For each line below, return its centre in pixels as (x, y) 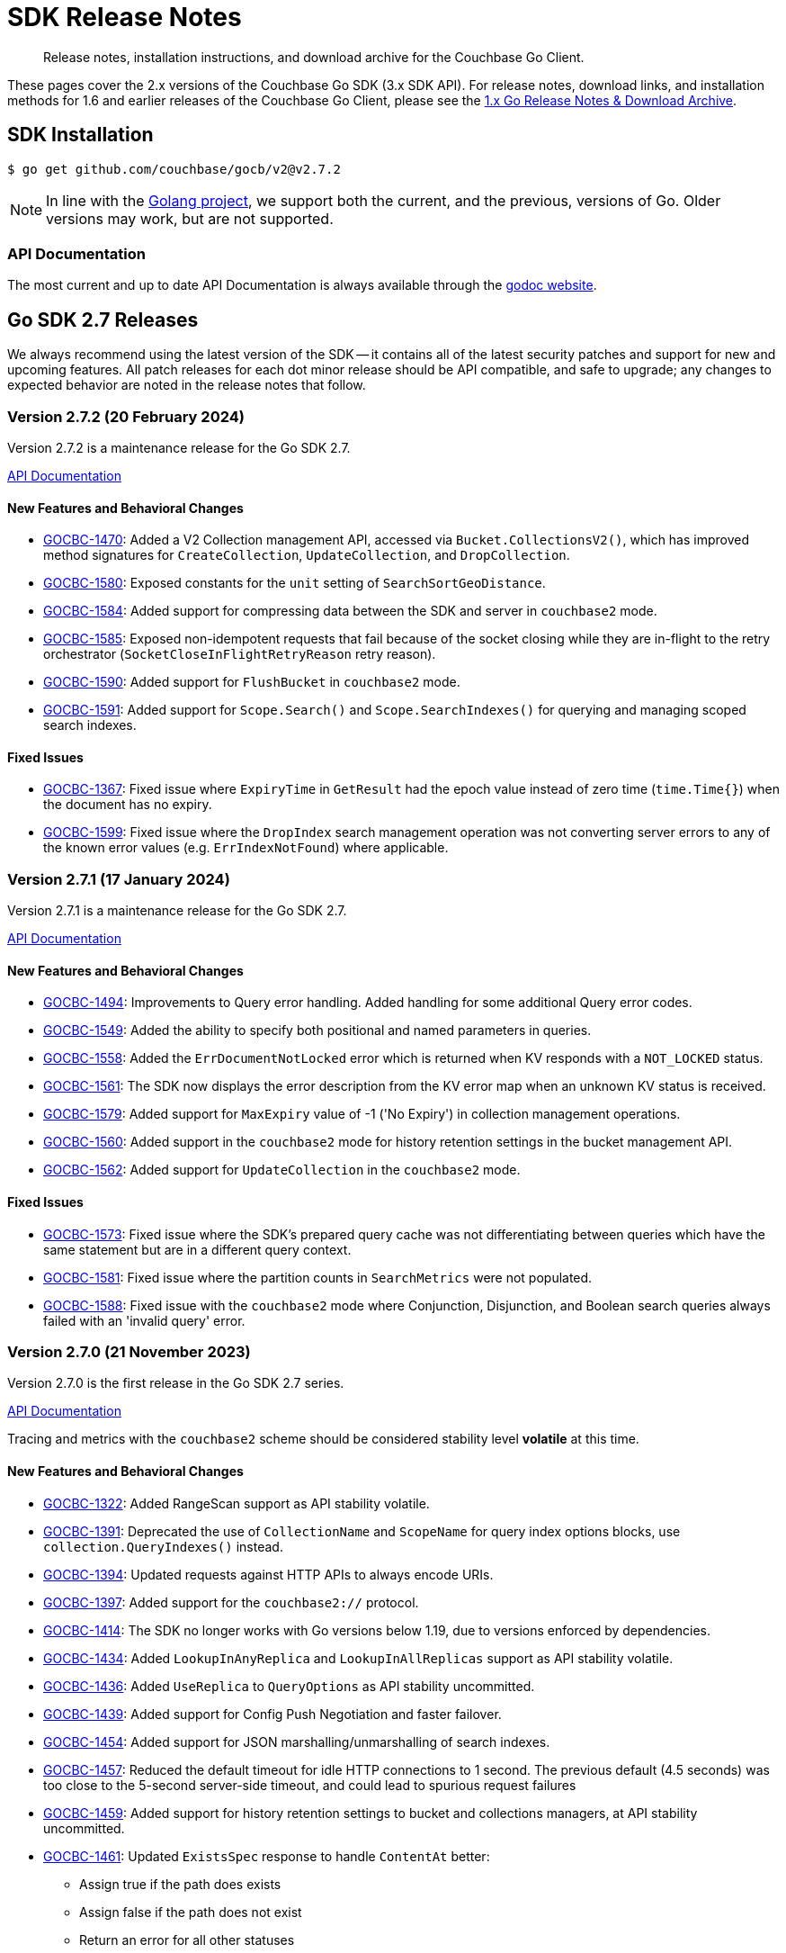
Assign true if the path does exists (180, 1884)
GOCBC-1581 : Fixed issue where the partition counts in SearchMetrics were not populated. (318, 1277)
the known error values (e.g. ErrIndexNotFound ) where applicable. (246, 848)
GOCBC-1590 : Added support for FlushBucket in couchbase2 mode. (252, 682)
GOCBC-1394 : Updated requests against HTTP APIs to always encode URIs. (268, 1574)
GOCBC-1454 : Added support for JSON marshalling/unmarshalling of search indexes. (297, 1741)
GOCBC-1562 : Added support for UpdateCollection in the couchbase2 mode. (282, 1170)
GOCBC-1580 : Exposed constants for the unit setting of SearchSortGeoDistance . (295, 583)
